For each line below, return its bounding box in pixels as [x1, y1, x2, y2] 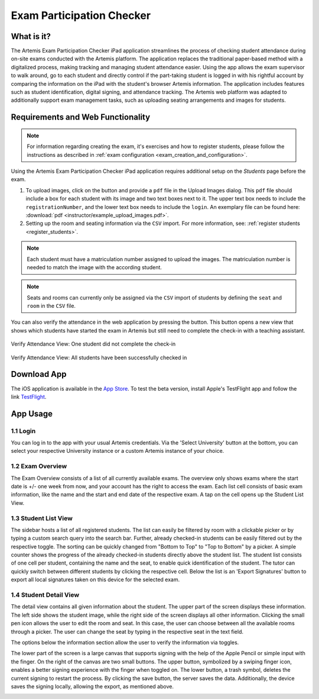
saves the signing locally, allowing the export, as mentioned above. [11, 682, 174, 690]
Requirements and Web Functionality [11, 112, 151, 123]
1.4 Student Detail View [11, 591, 80, 599]
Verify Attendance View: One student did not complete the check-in [11, 340, 176, 347]
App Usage [11, 408, 53, 418]
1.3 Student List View [11, 514, 73, 522]
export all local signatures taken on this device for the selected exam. [11, 576, 180, 583]
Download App [11, 369, 67, 379]
